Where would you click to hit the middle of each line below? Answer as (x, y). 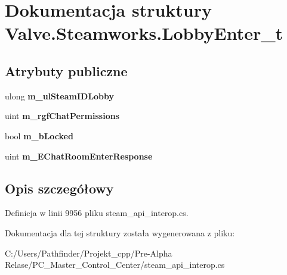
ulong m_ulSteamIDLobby (60, 96)
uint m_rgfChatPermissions (62, 116)
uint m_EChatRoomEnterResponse (79, 156)
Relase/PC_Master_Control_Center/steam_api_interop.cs (115, 265)
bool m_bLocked (39, 135)
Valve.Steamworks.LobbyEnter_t (144, 33)
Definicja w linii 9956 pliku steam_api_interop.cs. (97, 213)
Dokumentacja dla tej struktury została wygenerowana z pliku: (120, 232)
